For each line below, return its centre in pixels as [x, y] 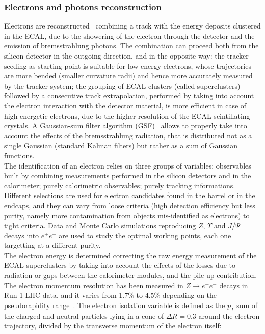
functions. [19, 155]
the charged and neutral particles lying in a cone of [84, 315]
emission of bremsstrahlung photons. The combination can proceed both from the [131, 46]
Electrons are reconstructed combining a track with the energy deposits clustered [132, 26]
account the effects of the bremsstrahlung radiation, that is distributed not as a [128, 135]
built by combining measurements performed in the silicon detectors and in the [128, 175]
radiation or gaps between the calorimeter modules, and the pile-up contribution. [131, 275]
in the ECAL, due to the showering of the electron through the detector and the [129, 35]
